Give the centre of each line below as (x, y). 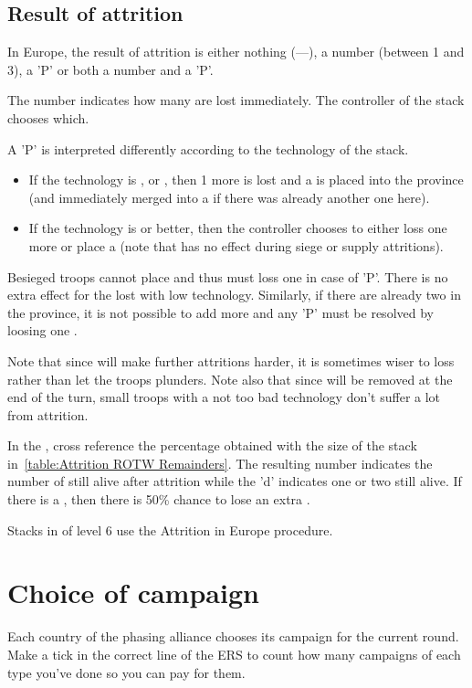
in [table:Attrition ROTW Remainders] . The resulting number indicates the (220, 463)
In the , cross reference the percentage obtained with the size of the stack (212, 445)
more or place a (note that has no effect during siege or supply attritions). (236, 245)
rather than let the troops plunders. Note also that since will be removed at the (230, 379)
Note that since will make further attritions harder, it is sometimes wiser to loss (231, 360)
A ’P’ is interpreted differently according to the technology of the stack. (208, 148)
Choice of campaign (133, 593)
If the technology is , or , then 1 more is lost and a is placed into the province (246, 180)
